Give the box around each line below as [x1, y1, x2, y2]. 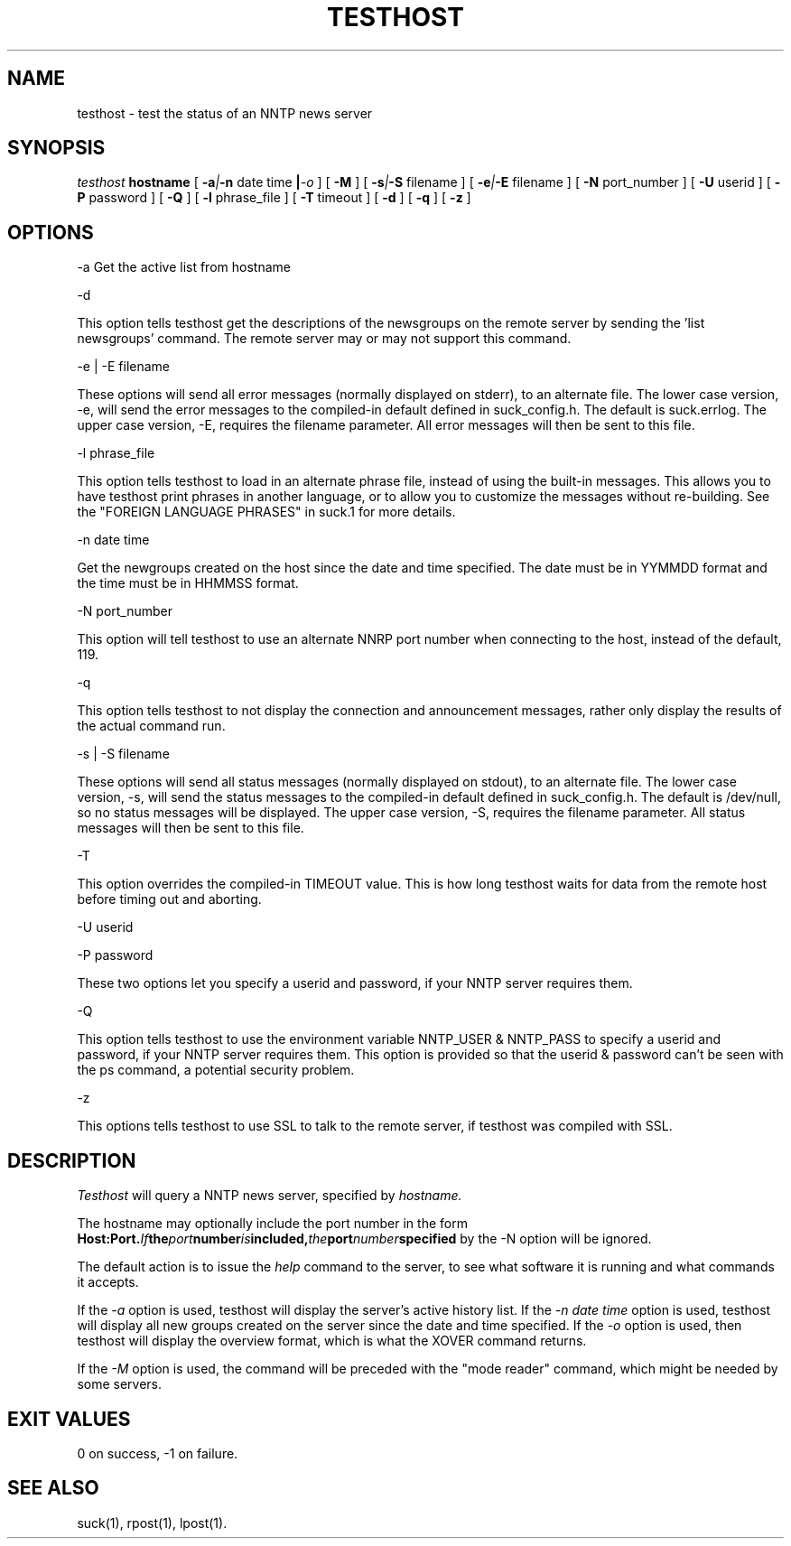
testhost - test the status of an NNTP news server [77, 105, 373, 121]
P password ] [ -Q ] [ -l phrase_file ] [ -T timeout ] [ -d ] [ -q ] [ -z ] [77, 190, 471, 206]
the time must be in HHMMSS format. [77, 575, 299, 591]
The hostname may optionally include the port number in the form [77, 1215, 468, 1232]
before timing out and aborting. [77, 891, 262, 908]
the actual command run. [77, 718, 226, 734]
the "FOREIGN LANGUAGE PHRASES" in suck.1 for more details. [77, 504, 456, 520]
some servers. [77, 1376, 163, 1392]
